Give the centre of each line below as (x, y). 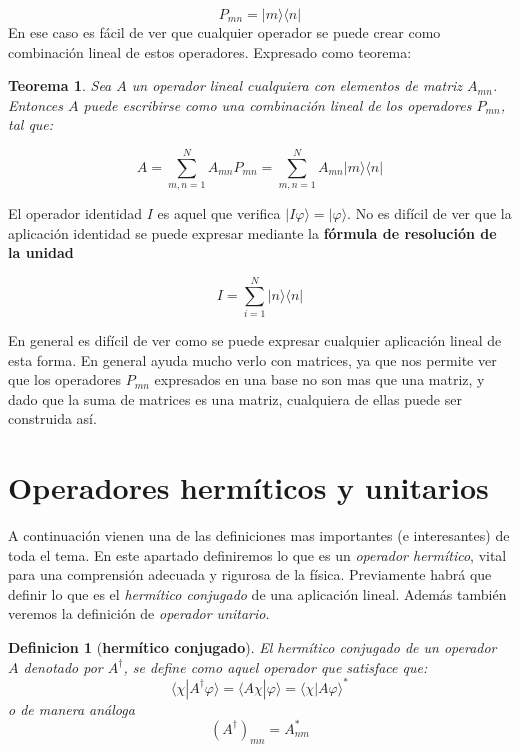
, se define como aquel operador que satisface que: (275, 666)
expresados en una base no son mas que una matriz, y (319, 379)
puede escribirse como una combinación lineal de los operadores (277, 104)
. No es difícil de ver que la (429, 213)
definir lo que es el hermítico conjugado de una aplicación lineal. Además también (257, 593)
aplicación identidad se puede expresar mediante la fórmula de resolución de (252, 232)
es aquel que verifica (219, 213)
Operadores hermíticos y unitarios (248, 487)
